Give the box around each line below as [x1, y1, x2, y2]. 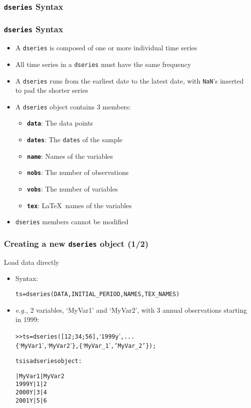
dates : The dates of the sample [27, 134, 123, 145]
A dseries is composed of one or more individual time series [15, 43, 197, 53]
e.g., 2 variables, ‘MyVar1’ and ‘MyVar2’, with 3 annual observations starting [15, 304, 247, 315]
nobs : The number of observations [27, 167, 129, 177]
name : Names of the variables [27, 150, 113, 161]
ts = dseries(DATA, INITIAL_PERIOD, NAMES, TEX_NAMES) [15, 290, 180, 298]
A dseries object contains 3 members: [15, 101, 131, 111]
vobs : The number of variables [27, 184, 118, 194]
